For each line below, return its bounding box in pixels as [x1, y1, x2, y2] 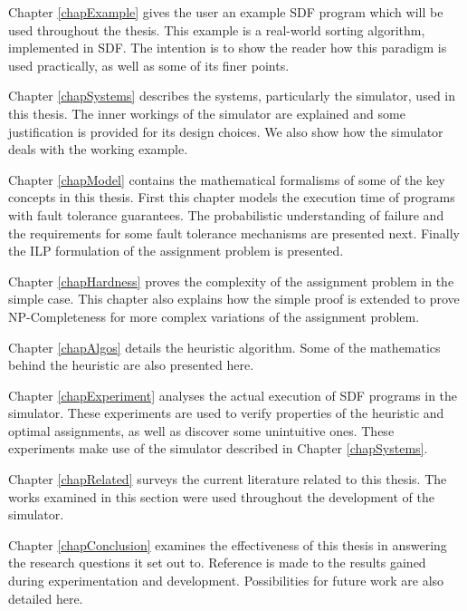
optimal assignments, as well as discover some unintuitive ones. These [8, 421, 395, 440]
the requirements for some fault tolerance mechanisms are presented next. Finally [8, 223, 460, 242]
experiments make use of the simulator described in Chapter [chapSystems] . [8, 439, 428, 458]
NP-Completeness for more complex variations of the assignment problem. [8, 306, 420, 325]
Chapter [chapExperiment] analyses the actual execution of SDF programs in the [8, 385, 458, 404]
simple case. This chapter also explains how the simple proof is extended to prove [8, 289, 460, 308]
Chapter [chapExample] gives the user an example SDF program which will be [8, 3, 443, 21]
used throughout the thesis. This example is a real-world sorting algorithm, [8, 20, 425, 39]
